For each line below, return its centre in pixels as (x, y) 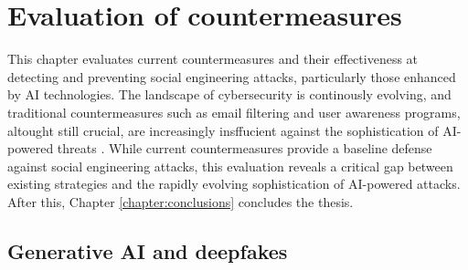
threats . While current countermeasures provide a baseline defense (245, 148)
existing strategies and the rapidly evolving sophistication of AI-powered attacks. (234, 184)
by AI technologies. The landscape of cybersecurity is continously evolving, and (229, 94)
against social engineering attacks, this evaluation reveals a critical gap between (230, 166)
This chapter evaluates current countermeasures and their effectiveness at (213, 59)
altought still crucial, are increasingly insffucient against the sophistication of (223, 130)
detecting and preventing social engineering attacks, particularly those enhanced (232, 76)
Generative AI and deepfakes (148, 250)
